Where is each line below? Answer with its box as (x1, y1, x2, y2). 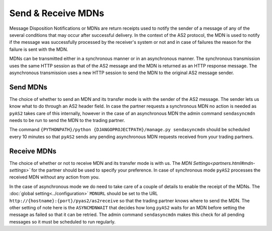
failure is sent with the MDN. (9, 46, 69, 52)
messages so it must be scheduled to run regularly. (9, 218, 116, 224)
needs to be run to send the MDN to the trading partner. (9, 117, 125, 123)
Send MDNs (9, 83, 48, 91)
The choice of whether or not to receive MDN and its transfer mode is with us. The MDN (9, 160, 192, 166)
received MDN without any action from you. (9, 174, 100, 180)
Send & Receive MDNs (9, 8, 104, 19)
